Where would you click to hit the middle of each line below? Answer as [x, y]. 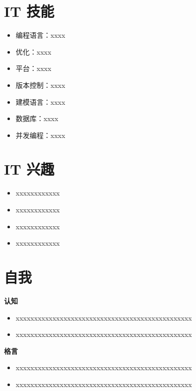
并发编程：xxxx [40, 135]
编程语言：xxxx [40, 35]
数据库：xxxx [37, 118]
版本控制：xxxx [40, 85]
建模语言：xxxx [40, 101]
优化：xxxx [33, 51]
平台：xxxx [33, 68]
